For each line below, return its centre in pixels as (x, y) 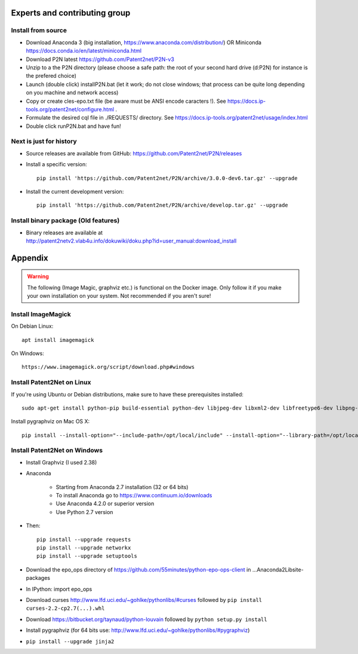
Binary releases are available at (64, 233)
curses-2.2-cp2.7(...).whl (65, 609)
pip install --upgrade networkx (84, 548)
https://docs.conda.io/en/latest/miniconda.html (84, 51)
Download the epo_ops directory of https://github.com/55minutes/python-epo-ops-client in (138, 569)
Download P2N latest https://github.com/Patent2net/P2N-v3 (100, 59)
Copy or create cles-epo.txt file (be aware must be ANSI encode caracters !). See (126, 101)
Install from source (39, 30)
